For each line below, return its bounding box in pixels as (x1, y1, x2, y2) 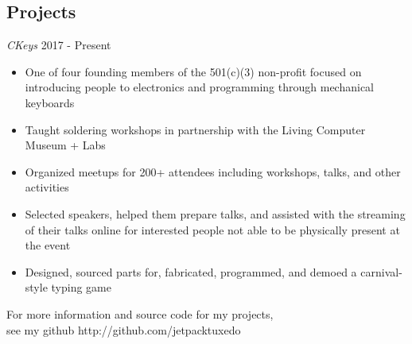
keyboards (25, 94, 75, 110)
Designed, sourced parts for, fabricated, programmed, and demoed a (25, 263, 357, 280)
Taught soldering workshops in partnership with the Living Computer (25, 121, 366, 137)
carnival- (360, 263, 402, 280)
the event (25, 237, 71, 253)
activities (25, 179, 69, 195)
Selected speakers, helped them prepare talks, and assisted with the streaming (25, 205, 406, 222)
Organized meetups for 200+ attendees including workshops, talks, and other (25, 163, 401, 180)
